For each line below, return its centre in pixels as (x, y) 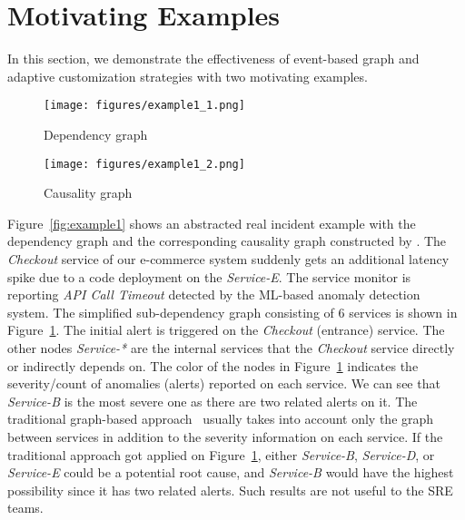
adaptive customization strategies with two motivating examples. (188, 76)
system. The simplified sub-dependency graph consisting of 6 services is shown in (232, 312)
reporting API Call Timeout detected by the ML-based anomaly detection (214, 294)
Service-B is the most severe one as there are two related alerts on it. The (213, 401)
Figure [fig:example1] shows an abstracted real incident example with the (212, 223)
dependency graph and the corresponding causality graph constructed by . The (227, 241)
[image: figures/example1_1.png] (144, 106)
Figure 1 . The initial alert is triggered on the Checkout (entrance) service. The (226, 330)
